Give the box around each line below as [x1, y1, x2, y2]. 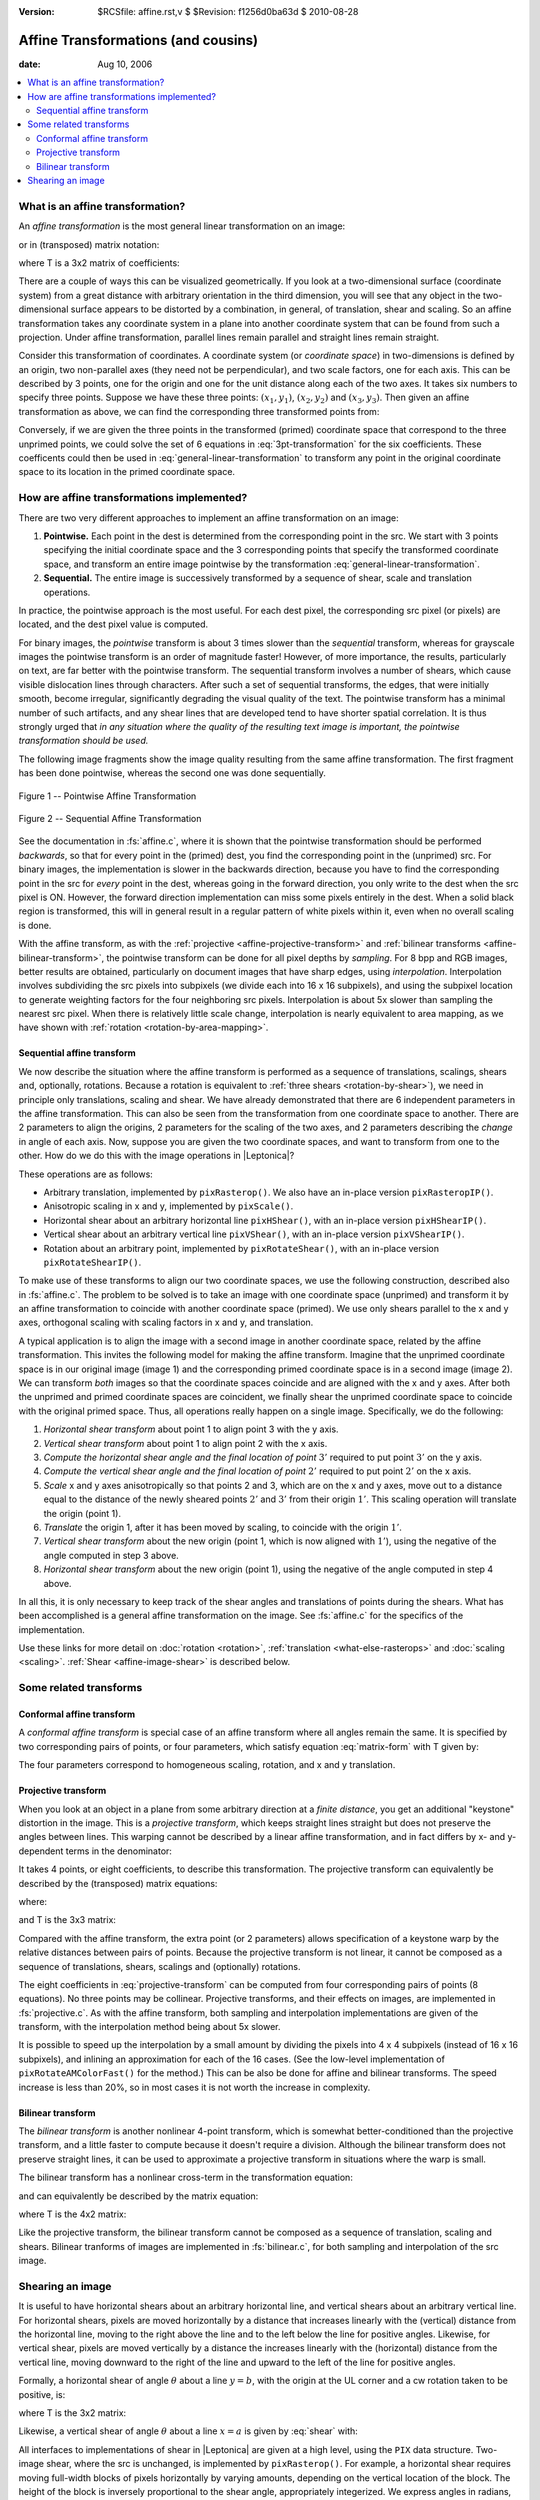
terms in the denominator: [65, 1845, 172, 1857]
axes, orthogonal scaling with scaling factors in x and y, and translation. [18, 1316, 314, 1329]
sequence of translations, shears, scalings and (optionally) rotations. [18, 1960, 301, 1972]
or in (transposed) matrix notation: [18, 238, 160, 250]
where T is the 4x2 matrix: [18, 2208, 127, 2220]
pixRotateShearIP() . [43, 1256, 142, 1268]
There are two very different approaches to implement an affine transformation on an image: [18, 511, 399, 524]
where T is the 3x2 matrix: [18, 2407, 127, 2419]
